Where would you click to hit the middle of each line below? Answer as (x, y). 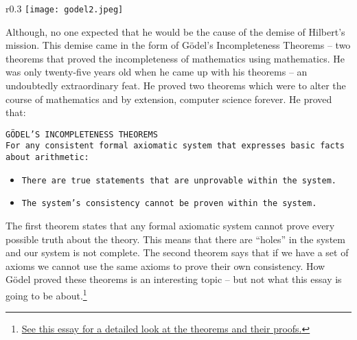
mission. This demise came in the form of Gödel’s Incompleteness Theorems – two (178, 45)
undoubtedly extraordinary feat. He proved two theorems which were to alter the (176, 86)
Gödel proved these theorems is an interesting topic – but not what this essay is (174, 279)
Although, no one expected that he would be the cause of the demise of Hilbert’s (175, 31)
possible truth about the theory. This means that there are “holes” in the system (175, 239)
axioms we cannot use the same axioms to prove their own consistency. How (165, 265)
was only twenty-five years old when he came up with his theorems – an (157, 72)
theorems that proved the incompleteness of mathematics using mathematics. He (175, 58)
